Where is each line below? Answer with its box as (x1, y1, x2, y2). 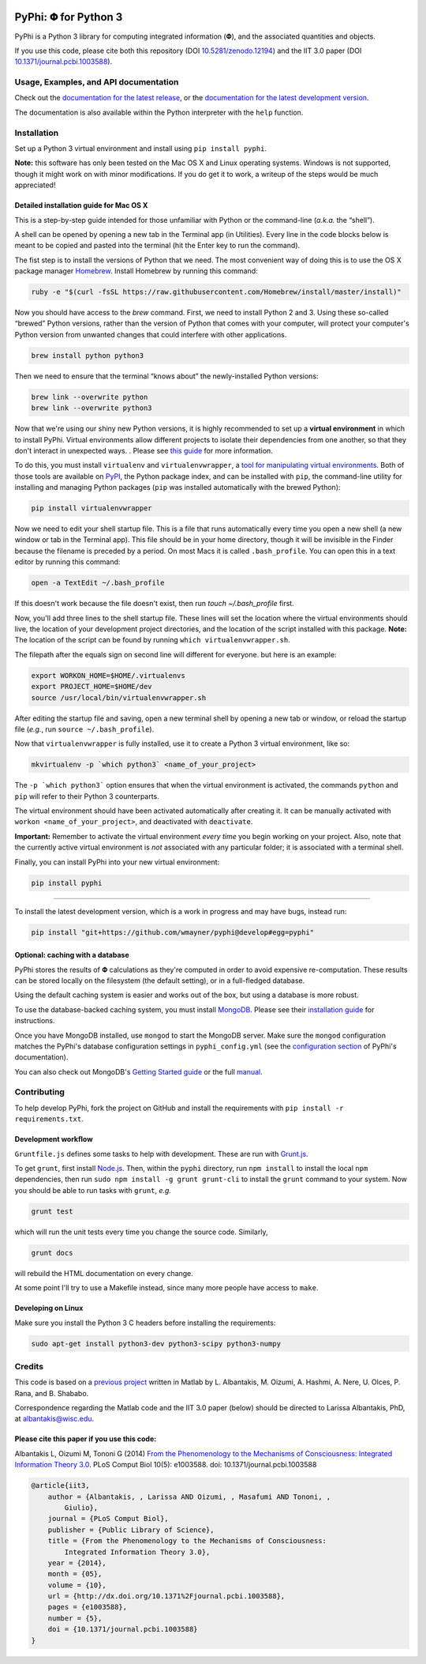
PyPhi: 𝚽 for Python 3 (14, 10, 123, 24)
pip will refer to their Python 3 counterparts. (14, 791, 159, 801)
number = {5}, (47, 1613, 103, 1623)
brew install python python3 (31, 351, 144, 360)
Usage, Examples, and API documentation (14, 77, 179, 88)
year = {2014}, (47, 1558, 106, 1568)
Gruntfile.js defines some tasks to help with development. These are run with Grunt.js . (14, 1149, 308, 1158)
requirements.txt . (14, 1114, 84, 1124)
